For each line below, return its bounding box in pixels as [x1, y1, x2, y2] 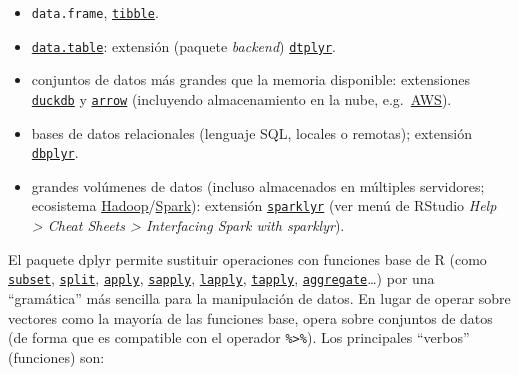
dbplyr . [31, 142, 79, 163]
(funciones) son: [8, 346, 105, 367]
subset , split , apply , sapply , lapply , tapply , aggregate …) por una [8, 268, 435, 289]
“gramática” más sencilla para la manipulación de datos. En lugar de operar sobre [8, 287, 511, 308]
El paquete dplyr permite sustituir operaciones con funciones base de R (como [8, 248, 487, 269]
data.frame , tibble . [31, 2, 159, 22]
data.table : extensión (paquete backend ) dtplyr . [31, 35, 337, 56]
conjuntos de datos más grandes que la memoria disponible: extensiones [31, 69, 470, 90]
